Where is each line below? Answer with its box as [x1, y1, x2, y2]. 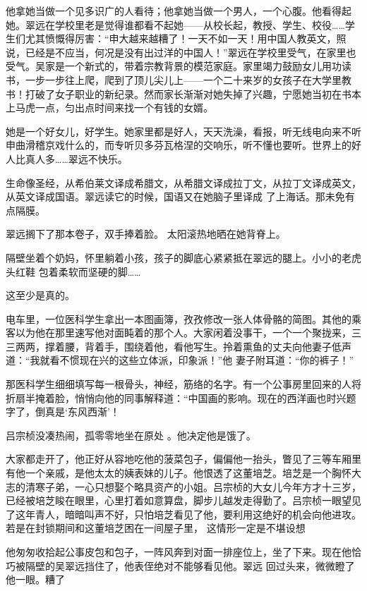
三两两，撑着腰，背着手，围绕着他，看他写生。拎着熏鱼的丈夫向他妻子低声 [6, 339, 351, 353]
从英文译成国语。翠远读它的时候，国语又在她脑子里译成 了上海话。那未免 [6, 189, 345, 204]
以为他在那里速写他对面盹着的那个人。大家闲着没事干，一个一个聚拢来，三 [15, 325, 361, 340]
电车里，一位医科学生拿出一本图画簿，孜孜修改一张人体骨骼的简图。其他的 [6, 311, 351, 326]
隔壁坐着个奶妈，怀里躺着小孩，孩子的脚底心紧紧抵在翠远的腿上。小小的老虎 [6, 250, 361, 264]
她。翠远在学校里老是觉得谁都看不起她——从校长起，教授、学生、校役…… [6, 17, 345, 32]
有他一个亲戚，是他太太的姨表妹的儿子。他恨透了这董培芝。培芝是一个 [6, 465, 332, 480]
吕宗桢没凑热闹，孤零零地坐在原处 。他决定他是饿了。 [6, 427, 256, 442]
